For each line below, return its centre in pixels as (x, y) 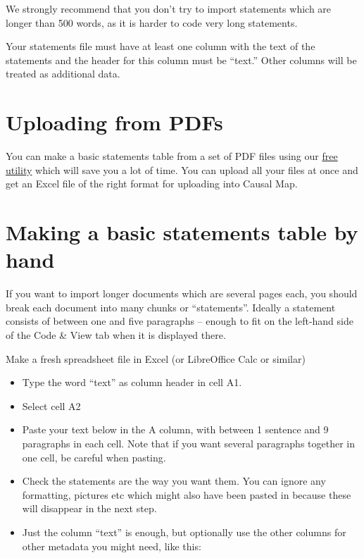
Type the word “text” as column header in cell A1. (132, 382)
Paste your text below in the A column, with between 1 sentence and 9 (175, 429)
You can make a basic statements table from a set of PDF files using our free (172, 156)
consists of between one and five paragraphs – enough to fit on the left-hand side (180, 321)
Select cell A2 (51, 405)
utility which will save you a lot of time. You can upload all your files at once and (182, 169)
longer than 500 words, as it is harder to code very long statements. (152, 22)
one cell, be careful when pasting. (94, 457)
